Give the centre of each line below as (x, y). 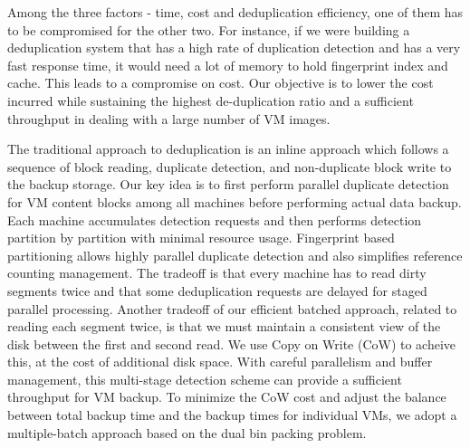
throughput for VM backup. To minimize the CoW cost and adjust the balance (227, 397)
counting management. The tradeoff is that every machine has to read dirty (217, 273)
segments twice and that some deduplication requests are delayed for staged (217, 290)
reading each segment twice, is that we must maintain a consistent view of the (224, 326)
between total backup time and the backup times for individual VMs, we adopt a (232, 415)
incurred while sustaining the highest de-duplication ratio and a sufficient (211, 100)
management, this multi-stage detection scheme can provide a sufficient (205, 379)
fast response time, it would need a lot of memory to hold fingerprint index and (228, 65)
